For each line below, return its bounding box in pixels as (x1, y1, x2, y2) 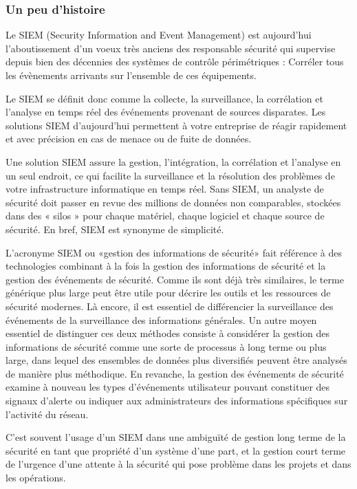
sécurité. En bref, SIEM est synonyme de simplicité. (6, 221, 224, 236)
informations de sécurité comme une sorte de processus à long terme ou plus (6, 339, 327, 354)
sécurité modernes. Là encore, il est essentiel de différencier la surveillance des (6, 298, 334, 313)
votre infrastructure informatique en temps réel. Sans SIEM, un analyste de (6, 182, 324, 196)
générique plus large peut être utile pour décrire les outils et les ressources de (6, 285, 331, 300)
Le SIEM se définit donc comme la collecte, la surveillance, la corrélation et (6, 91, 323, 105)
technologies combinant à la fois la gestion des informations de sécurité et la (6, 259, 326, 273)
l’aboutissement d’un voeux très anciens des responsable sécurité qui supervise (6, 41, 336, 55)
